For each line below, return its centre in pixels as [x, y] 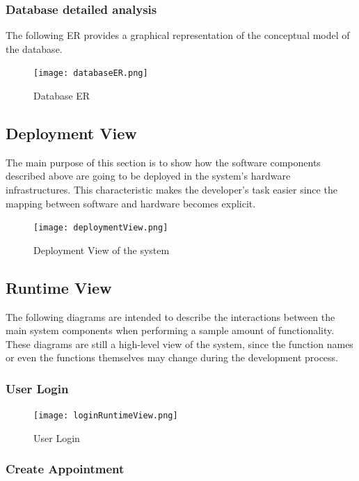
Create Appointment [65, 469]
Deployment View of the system [102, 250]
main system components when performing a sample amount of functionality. [170, 330]
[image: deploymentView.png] [101, 228]
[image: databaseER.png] [91, 73]
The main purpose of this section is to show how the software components [163, 162]
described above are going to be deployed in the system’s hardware [148, 176]
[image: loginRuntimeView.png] [106, 416]
